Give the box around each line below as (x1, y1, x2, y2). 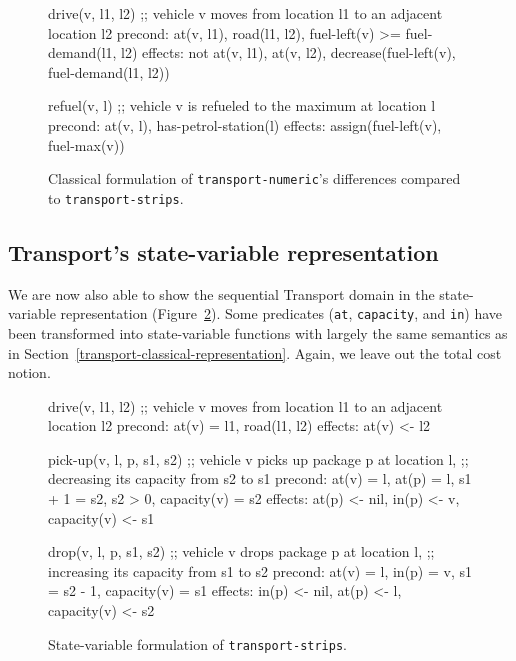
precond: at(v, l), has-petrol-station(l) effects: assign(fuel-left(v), (48, 114, 442, 135)
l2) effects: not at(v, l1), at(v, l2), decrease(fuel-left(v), (121, 42, 456, 63)
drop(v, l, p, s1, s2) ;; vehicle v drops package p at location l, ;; (48, 541, 435, 562)
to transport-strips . (48, 187, 184, 208)
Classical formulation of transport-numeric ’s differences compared (48, 168, 461, 189)
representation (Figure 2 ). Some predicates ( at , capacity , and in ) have (60, 303, 503, 324)
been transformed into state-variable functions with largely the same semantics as (8, 322, 508, 343)
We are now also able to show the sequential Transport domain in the (8, 283, 435, 304)
